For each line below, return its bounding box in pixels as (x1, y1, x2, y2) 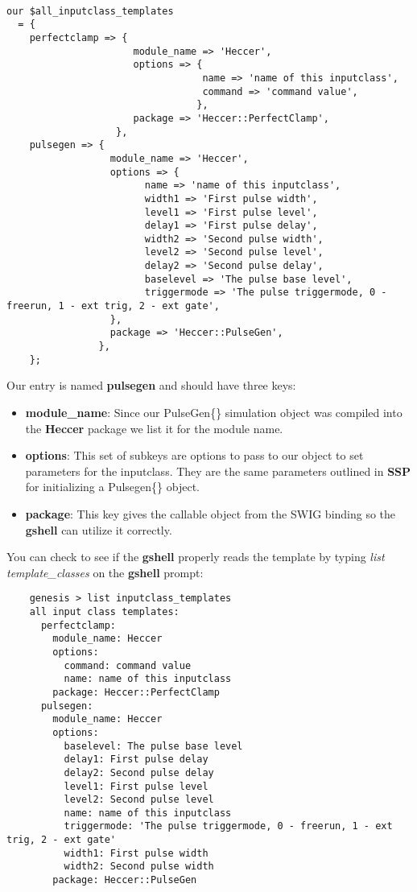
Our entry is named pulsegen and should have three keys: (6, 377, 296, 394)
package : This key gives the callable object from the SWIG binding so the (25, 505, 396, 522)
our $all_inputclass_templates (6, 5, 174, 17)
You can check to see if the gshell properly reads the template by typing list (6, 548, 385, 565)
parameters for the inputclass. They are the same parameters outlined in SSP (25, 462, 411, 479)
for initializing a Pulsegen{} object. (25, 478, 200, 495)
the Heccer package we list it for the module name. (25, 419, 283, 436)
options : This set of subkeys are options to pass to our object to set (25, 447, 364, 464)
